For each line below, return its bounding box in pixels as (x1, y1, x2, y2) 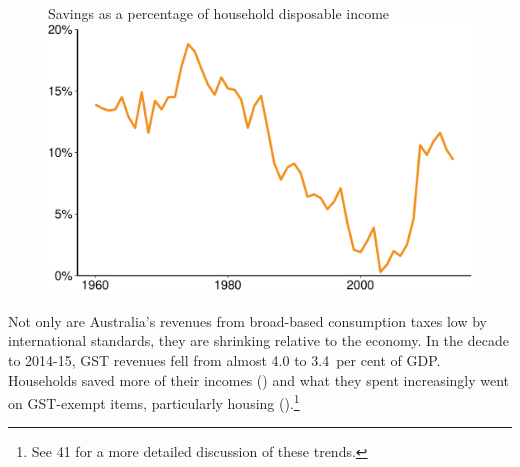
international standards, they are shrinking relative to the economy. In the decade (8, 330, 509, 351)
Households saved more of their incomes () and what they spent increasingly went (8, 369, 510, 390)
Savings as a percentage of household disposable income (48, 3, 390, 23)
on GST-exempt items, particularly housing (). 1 (8, 390, 300, 413)
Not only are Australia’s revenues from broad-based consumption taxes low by (8, 310, 487, 331)
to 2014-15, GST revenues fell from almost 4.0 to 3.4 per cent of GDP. (8, 349, 441, 370)
